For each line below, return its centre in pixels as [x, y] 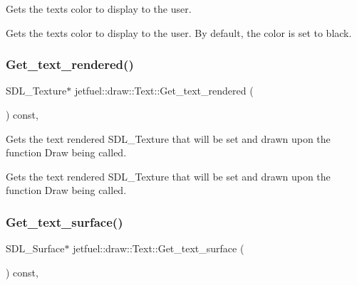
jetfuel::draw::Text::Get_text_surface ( [159, 248]
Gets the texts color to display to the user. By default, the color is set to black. [179, 32]
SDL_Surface [35, 248]
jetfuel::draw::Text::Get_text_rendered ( [164, 91]
